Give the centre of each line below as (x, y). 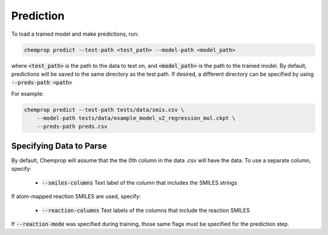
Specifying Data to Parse (59, 146)
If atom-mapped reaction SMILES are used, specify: (76, 196)
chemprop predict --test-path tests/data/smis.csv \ (104, 110)
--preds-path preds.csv (72, 127)
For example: (28, 93)
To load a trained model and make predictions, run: (75, 34)
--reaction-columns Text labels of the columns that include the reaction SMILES (146, 210)
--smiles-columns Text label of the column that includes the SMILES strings (139, 182)
